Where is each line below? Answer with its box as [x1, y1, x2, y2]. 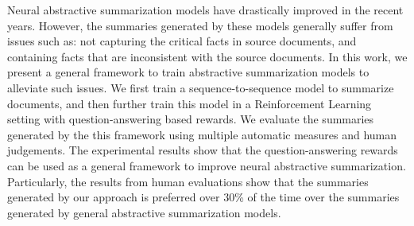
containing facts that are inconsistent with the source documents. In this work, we [7, 48, 408, 64]
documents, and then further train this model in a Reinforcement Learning [7, 95, 372, 111]
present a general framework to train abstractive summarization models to [7, 64, 370, 80]
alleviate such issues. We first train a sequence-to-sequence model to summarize [7, 79, 394, 95]
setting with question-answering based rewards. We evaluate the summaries [7, 111, 374, 127]
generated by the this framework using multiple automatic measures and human [7, 126, 397, 142]
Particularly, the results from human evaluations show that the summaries [7, 173, 369, 189]
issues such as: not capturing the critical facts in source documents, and [7, 33, 357, 49]
